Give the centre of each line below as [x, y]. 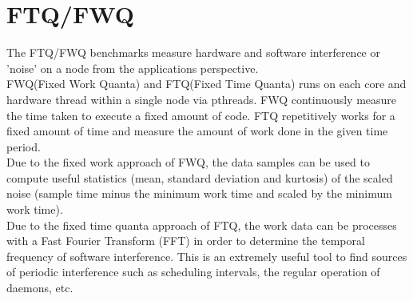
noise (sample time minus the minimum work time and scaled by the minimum [199, 193]
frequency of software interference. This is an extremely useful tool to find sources [207, 256]
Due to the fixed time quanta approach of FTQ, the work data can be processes [202, 225]
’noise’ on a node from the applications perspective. [133, 68]
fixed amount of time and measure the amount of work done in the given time [197, 131]
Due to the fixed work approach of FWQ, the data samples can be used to [188, 162]
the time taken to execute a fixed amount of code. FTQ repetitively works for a [201, 115]
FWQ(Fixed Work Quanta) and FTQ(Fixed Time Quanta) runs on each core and [206, 84]
